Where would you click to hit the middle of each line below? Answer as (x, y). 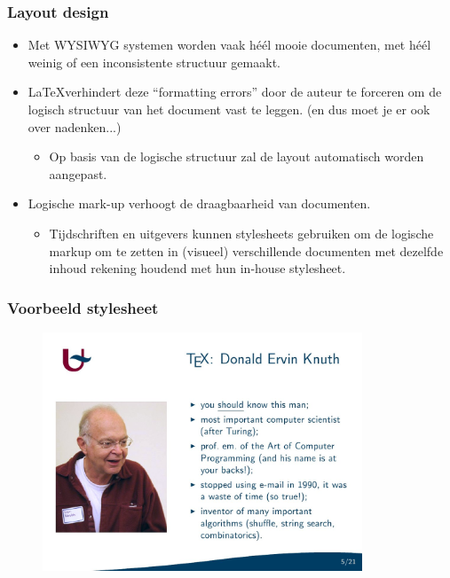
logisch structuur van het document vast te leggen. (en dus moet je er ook (229, 109)
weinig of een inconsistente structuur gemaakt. (154, 62)
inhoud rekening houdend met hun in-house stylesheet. (197, 268)
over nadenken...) (75, 126)
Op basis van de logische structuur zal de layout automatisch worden (237, 156)
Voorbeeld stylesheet (83, 307)
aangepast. (78, 173)
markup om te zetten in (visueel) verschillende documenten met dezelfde (246, 250)
